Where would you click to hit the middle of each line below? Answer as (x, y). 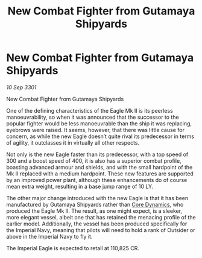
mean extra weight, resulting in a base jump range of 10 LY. (80, 186)
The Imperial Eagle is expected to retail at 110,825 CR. (73, 248)
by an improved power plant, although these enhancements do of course (97, 180)
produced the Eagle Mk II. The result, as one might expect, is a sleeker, (94, 211)
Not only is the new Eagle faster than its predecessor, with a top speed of (97, 154)
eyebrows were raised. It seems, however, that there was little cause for (96, 130)
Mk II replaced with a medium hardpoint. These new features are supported (100, 174)
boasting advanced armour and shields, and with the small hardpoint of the (99, 167)
